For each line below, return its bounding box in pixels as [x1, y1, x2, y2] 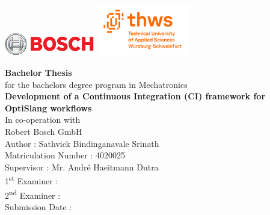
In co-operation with [5, 113, 81, 126]
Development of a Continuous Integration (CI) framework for [5, 90, 266, 102]
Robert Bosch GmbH [5, 125, 82, 137]
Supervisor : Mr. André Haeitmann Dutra [5, 160, 159, 173]
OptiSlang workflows [5, 101, 92, 114]
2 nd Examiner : [5, 187, 61, 201]
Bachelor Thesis [5, 66, 72, 79]
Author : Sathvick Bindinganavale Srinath [5, 137, 159, 149]
